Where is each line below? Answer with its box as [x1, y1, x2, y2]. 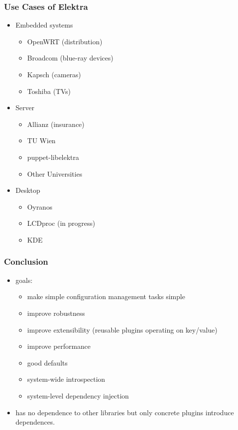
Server [15, 102, 34, 113]
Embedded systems [15, 20, 73, 30]
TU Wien [27, 135, 56, 146]
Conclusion [4, 255, 48, 268]
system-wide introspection [27, 374, 106, 384]
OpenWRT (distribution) [27, 36, 103, 46]
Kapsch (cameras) [27, 69, 81, 79]
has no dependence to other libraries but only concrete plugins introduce [15, 407, 234, 417]
